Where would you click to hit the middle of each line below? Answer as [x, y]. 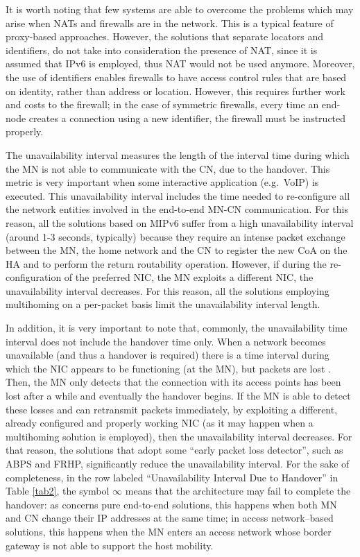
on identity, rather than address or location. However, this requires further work [175, 91]
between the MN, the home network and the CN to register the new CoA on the [177, 250]
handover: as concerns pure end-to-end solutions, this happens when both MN [171, 504]
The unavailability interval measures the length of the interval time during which [178, 154]
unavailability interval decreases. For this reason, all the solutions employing [168, 290]
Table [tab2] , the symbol [58, 491]
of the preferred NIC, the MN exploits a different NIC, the [189, 277]
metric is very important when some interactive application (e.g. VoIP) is [162, 182]
